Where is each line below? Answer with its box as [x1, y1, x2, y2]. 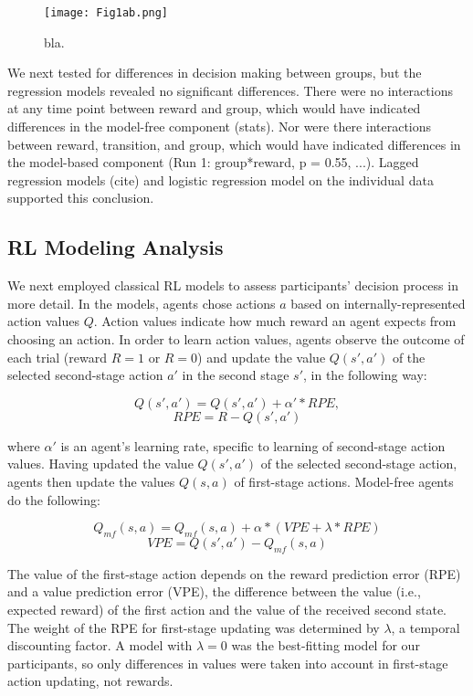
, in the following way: [303, 365, 427, 385]
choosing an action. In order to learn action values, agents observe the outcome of [7, 329, 465, 348]
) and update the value [197, 347, 326, 366]
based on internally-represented [290, 293, 466, 312]
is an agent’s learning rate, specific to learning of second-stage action [60, 436, 446, 455]
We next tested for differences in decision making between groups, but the [7, 63, 422, 82]
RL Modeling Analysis [7, 233, 224, 261]
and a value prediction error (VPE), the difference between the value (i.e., [7, 582, 421, 601]
